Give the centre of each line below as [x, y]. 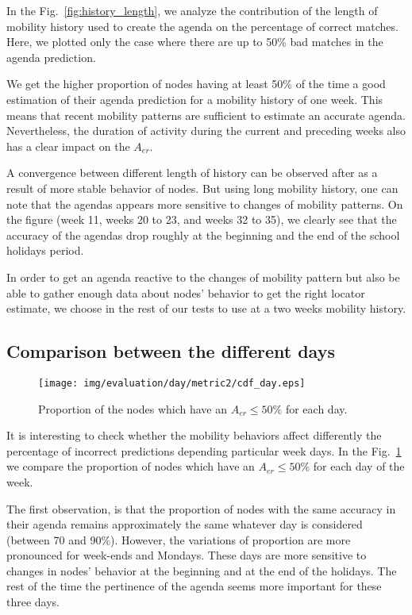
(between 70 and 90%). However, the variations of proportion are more [179, 539]
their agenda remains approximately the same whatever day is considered [185, 524]
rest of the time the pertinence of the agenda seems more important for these [194, 586]
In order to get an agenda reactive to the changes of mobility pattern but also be [203, 277]
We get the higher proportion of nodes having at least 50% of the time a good [196, 84]
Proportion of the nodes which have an [133, 408]
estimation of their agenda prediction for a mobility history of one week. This [195, 99]
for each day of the [359, 466]
